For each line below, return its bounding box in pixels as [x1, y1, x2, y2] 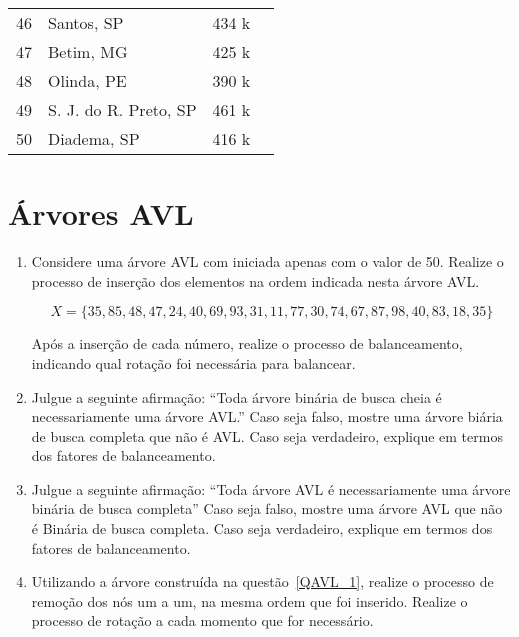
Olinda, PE [48, 69, 127, 92]
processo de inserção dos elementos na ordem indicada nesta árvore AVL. [31, 270, 480, 291]
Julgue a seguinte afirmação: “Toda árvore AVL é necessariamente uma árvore [31, 478, 511, 499]
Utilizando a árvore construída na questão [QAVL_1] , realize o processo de [31, 571, 494, 592]
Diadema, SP [48, 127, 140, 150]
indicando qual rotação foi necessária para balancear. [31, 352, 356, 373]
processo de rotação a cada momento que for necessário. [31, 610, 374, 631]
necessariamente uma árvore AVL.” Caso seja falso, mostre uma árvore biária [31, 406, 503, 427]
